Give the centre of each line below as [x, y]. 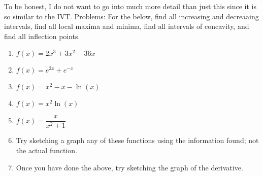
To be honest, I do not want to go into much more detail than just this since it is [130, 6]
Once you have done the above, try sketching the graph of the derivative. [129, 167]
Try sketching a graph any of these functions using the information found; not [137, 140]
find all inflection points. [42, 36]
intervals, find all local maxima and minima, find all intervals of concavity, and [127, 26]
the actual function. [46, 150]
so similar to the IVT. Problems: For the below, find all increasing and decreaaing [131, 16]
